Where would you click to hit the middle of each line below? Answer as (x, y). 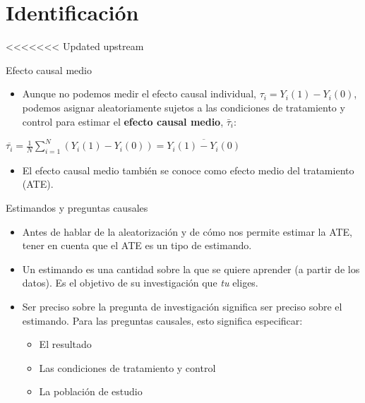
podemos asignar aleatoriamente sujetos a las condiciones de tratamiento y (184, 107)
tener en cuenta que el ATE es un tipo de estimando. (137, 245)
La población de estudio (91, 391)
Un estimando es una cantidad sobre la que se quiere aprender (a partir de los (191, 269)
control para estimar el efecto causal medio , (123, 121)
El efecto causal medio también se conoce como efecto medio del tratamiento (188, 170)
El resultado (65, 344)
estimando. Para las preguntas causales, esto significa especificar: (162, 320)
